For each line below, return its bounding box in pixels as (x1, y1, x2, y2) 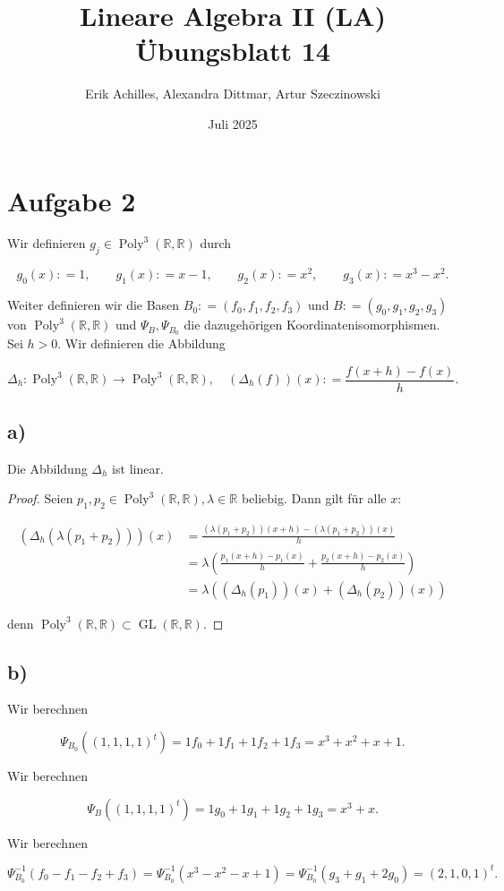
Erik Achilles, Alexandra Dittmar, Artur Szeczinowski (85, 84, 380, 103)
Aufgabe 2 (7, 182, 136, 218)
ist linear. (112, 458, 164, 477)
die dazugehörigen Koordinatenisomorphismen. (184, 315, 440, 334)
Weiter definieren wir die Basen (7, 296, 180, 314)
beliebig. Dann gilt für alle (241, 489, 387, 508)
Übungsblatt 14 (135, 32, 330, 69)
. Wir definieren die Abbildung (57, 333, 226, 352)
